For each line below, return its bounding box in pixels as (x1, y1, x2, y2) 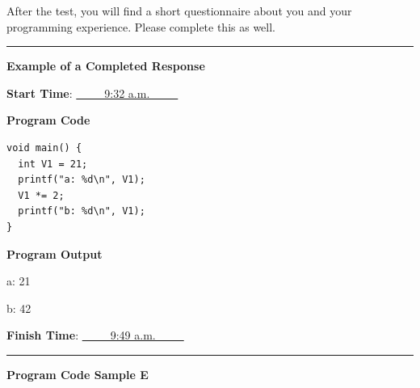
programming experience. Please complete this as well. (6, 18, 276, 35)
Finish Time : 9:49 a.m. (6, 327, 156, 344)
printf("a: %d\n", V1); (18, 174, 145, 186)
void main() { (6, 141, 82, 154)
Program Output (6, 245, 103, 262)
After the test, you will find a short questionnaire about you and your (6, 2, 352, 19)
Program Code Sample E (6, 365, 149, 382)
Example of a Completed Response (6, 57, 205, 74)
